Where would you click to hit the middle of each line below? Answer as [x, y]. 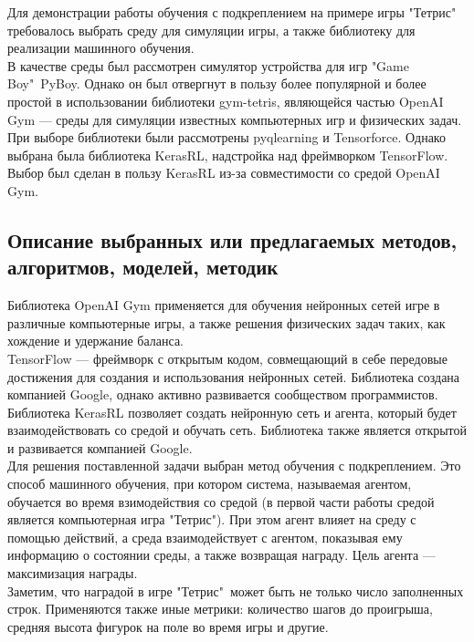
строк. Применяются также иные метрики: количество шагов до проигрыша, [220, 609]
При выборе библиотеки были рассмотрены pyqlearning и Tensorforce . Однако [226, 137]
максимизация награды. [73, 573]
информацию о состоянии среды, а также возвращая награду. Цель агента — [221, 555]
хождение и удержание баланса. [95, 341]
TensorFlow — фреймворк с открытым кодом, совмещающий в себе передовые [227, 358]
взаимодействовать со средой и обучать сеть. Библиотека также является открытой [237, 430]
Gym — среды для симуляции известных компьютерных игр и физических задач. [235, 119]
